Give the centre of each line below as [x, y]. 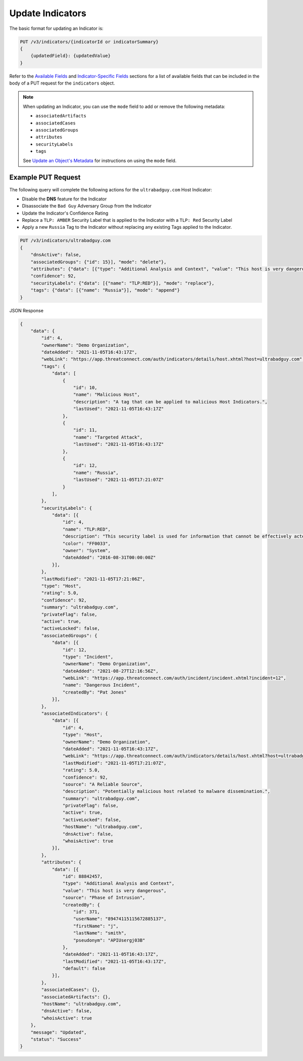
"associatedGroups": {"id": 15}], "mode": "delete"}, [98, 262]
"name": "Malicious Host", [107, 395]
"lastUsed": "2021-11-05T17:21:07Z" [119, 480]
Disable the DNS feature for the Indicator [64, 199]
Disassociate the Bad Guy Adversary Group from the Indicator [87, 206]
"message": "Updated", [59, 1032]
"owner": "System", [87, 551]
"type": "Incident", [88, 657]
